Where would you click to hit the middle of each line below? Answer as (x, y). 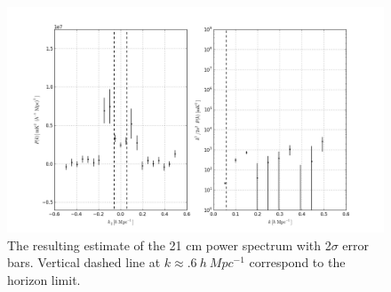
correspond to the (297, 262)
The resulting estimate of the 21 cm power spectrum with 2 (169, 245)
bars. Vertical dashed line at (84, 262)
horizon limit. (44, 280)
